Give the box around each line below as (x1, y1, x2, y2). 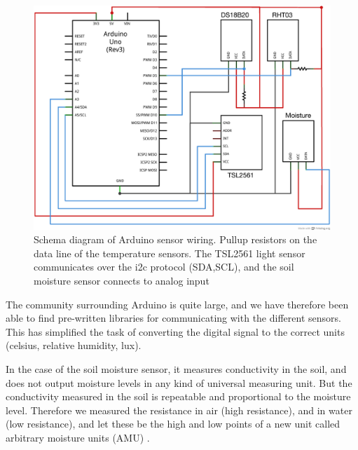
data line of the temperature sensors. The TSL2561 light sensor (34, 245, 305, 260)
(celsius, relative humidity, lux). (6, 338, 142, 353)
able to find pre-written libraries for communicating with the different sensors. (6, 311, 341, 325)
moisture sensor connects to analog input (34, 273, 209, 288)
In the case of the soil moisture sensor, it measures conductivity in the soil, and (6, 362, 347, 376)
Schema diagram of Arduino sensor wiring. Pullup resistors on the (34, 232, 317, 247)
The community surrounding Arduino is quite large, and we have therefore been (6, 296, 349, 311)
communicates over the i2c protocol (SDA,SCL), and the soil (34, 259, 294, 274)
